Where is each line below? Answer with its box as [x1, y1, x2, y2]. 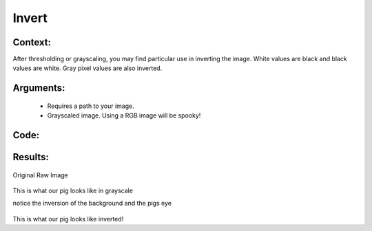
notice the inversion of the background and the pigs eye [12, 199, 172, 208]
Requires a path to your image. [47, 102, 134, 110]
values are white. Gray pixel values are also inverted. [12, 64, 163, 72]
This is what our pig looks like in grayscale [12, 186, 134, 195]
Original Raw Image [12, 170, 68, 179]
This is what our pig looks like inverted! [12, 214, 124, 223]
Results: [12, 151, 50, 163]
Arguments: [12, 82, 65, 94]
